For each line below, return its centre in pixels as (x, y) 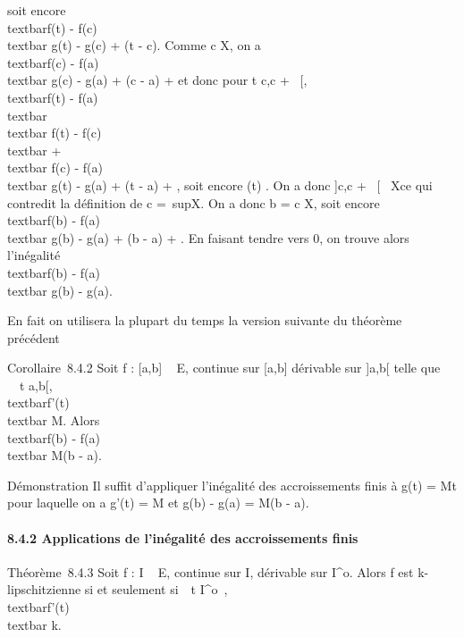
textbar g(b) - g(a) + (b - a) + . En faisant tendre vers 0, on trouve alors (208, 237)
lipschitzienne (44, 589)
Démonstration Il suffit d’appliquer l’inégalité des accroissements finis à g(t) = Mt (232, 485)
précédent (34, 337)
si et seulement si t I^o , (156, 589)
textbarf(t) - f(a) (53, 97)
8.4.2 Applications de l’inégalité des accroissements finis (183, 537)
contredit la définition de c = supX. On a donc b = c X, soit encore (194, 202)
